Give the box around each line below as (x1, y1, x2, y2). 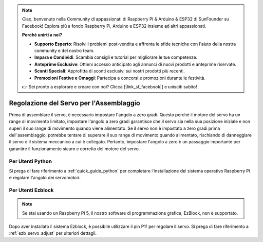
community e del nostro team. (34, 48, 94, 53)
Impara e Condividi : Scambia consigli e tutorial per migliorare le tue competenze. (34, 54, 198, 60)
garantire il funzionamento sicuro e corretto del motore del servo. (9, 146, 140, 152)
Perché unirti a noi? (22, 32, 63, 38)
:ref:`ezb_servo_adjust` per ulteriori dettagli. (9, 230, 97, 236)
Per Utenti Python (9, 158, 52, 165)
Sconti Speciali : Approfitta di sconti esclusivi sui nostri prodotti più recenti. (34, 68, 185, 74)
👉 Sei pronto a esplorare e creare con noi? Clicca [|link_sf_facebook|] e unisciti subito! (22, 84, 197, 89)
